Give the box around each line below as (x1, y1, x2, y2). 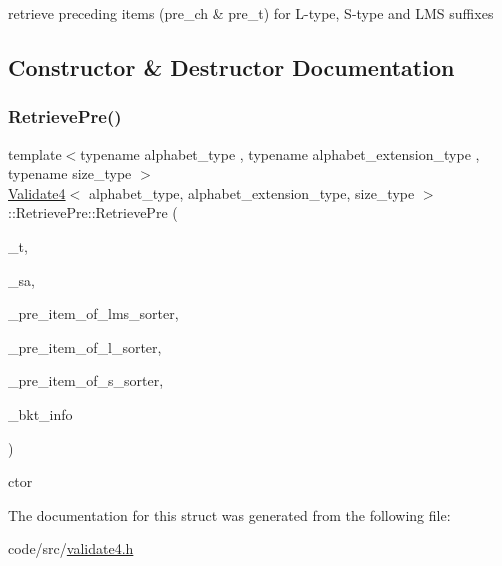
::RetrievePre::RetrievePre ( (8, 202, 178, 223)
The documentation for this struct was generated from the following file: (8, 504, 451, 525)
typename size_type (8, 163, 132, 184)
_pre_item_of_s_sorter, (8, 370, 164, 391)
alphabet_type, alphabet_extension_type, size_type (88, 182, 415, 203)
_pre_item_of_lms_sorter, (8, 303, 179, 324)
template (8, 143, 62, 164)
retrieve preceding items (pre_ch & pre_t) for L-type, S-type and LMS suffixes (8, 3, 494, 23)
